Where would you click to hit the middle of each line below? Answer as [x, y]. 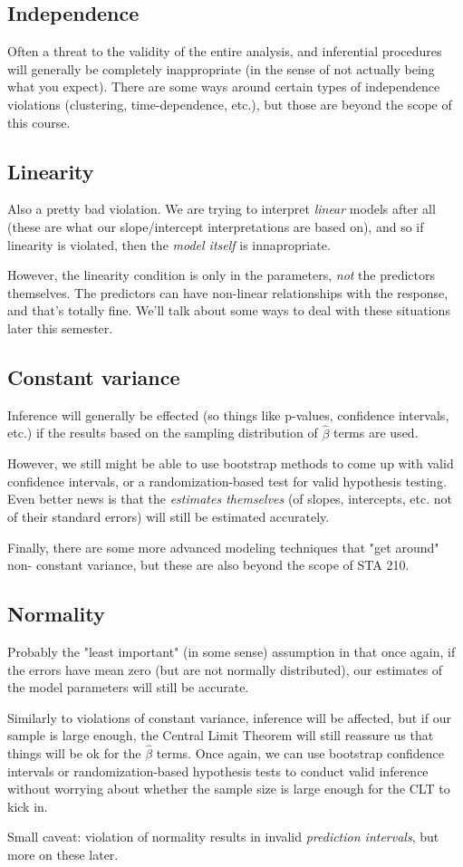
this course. [39, 122]
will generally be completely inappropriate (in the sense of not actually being [221, 68]
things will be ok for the [74, 753]
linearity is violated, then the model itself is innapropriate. [169, 244]
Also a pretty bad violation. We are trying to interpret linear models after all [222, 209]
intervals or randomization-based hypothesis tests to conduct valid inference [218, 771]
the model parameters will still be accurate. [128, 687]
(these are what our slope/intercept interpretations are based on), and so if [216, 226]
